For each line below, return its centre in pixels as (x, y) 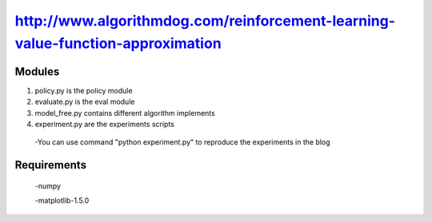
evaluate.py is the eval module (85, 102)
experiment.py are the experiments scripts (105, 125)
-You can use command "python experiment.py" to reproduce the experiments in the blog (183, 142)
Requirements (51, 165)
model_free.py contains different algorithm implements (125, 113)
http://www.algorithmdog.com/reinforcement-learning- (205, 21)
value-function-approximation (118, 43)
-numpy (48, 186)
